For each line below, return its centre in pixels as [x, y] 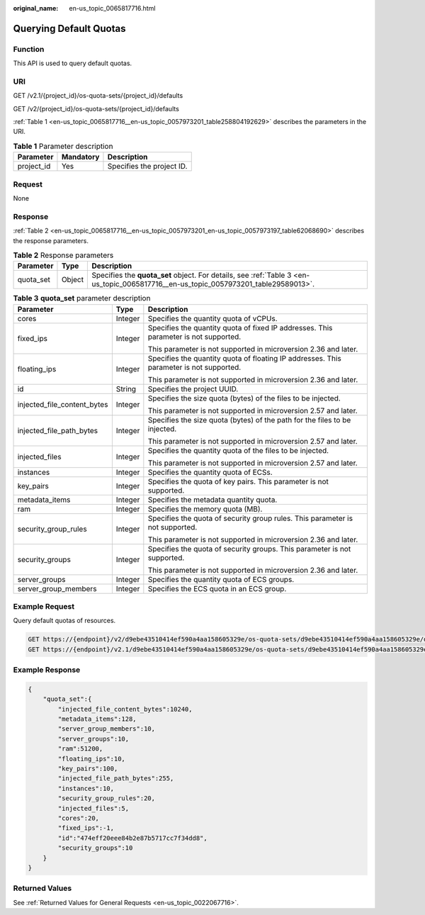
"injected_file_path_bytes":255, [116, 779]
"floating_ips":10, [91, 759]
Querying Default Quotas [69, 28]
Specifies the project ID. [147, 167]
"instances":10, [86, 788]
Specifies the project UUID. [193, 388]
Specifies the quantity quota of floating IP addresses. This [244, 358]
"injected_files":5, [93, 808]
